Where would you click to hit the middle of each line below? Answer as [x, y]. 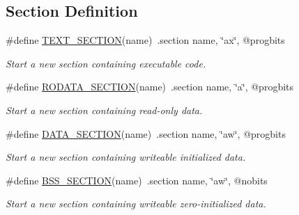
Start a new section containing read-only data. [104, 110]
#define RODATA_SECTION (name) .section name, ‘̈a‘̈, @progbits [150, 87]
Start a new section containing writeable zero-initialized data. [136, 204]
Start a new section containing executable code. [106, 63]
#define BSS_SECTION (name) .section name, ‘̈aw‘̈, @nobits [137, 180]
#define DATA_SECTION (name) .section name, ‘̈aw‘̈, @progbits [146, 133]
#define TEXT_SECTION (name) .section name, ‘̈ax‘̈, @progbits [145, 40]
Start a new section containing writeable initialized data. [126, 157]
